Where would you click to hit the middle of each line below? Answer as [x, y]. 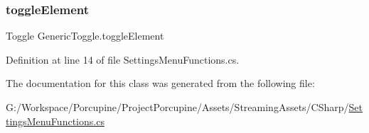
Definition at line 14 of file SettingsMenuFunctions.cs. [123, 59]
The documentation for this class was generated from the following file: [160, 83]
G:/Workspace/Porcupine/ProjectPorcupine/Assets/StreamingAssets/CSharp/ [177, 107]
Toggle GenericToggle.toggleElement [85, 36]
